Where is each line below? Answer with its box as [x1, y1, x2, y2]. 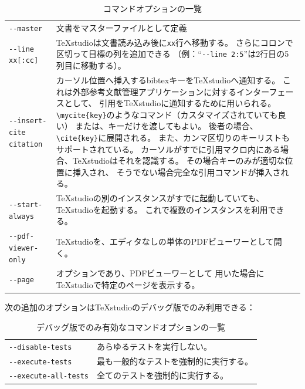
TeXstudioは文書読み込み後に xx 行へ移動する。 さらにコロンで [56, 36, 293, 48]
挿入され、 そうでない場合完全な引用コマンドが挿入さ [72, 165, 281, 178]
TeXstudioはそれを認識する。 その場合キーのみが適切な [72, 154, 285, 167]
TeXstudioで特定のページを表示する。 [56, 279, 200, 291]
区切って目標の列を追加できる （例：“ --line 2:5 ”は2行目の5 [56, 48, 289, 60]
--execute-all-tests [9, 372, 89, 381]
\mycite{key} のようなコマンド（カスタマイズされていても [56, 108, 278, 120]
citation [9, 140, 43, 148]
